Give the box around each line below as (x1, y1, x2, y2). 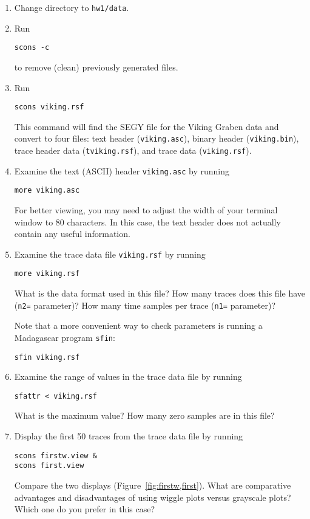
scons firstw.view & (14, 451, 97, 460)
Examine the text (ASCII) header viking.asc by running (14, 164, 230, 177)
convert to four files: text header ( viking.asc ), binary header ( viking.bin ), (14, 132, 299, 145)
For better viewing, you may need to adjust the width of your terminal (14, 203, 278, 216)
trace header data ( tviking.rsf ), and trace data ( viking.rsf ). (14, 144, 252, 156)
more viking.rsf (14, 269, 80, 278)
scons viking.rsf (14, 103, 84, 112)
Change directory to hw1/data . (14, 1, 129, 13)
